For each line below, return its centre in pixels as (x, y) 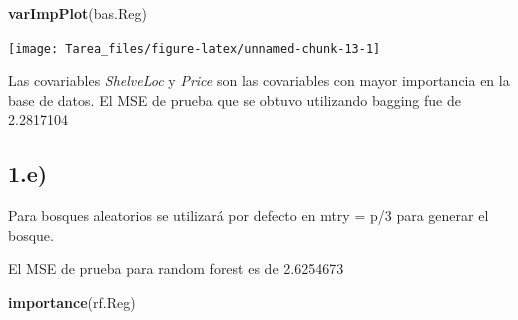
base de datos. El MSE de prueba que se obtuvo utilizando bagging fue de (234, 99)
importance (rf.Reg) (72, 302)
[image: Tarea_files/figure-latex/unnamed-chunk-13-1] (194, 48)
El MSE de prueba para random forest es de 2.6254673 (176, 268)
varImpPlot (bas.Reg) (77, 13)
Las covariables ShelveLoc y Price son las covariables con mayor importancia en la (259, 80)
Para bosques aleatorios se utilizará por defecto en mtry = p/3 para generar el (248, 215)
